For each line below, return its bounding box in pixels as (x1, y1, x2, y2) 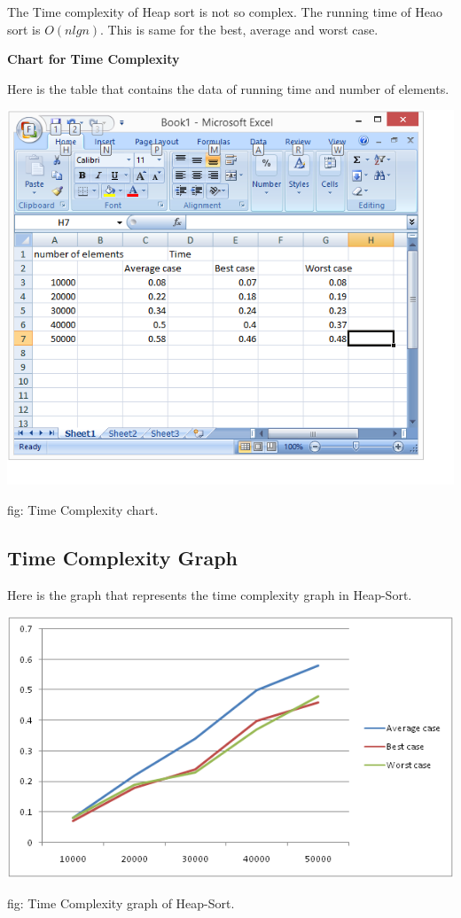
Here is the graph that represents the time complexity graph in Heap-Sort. (7, 585, 412, 603)
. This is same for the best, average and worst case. (100, 19, 379, 38)
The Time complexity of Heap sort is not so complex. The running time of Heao (7, 3, 443, 20)
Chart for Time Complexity (7, 50, 180, 68)
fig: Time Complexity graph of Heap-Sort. (7, 893, 235, 912)
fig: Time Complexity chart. (7, 500, 159, 518)
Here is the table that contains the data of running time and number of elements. (7, 79, 449, 97)
